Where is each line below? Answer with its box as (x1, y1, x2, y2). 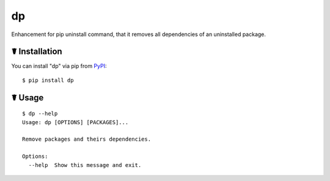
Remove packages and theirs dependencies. (22, 136, 152, 143)
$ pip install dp (22, 76, 74, 84)
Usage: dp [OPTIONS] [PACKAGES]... (22, 119, 129, 125)
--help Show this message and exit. (28, 161, 142, 168)
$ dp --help (22, 110, 58, 117)
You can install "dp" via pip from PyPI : (11, 62, 107, 70)
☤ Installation (11, 46, 62, 57)
